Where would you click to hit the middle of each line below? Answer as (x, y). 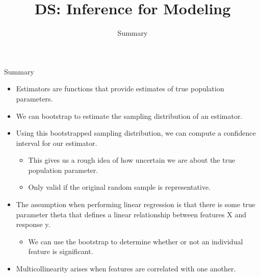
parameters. (34, 98)
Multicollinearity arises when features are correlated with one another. (126, 269)
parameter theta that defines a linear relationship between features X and (131, 214)
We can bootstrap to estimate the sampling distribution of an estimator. (129, 116)
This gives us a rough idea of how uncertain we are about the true (132, 160)
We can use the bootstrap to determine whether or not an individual (136, 241)
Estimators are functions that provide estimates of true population (120, 89)
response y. (33, 224)
